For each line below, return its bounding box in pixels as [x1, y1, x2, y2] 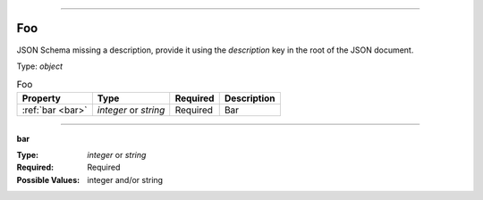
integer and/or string [87, 174, 164, 185]
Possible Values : [16, 174, 80, 185]
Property [21, 92, 62, 104]
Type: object [16, 61, 63, 71]
